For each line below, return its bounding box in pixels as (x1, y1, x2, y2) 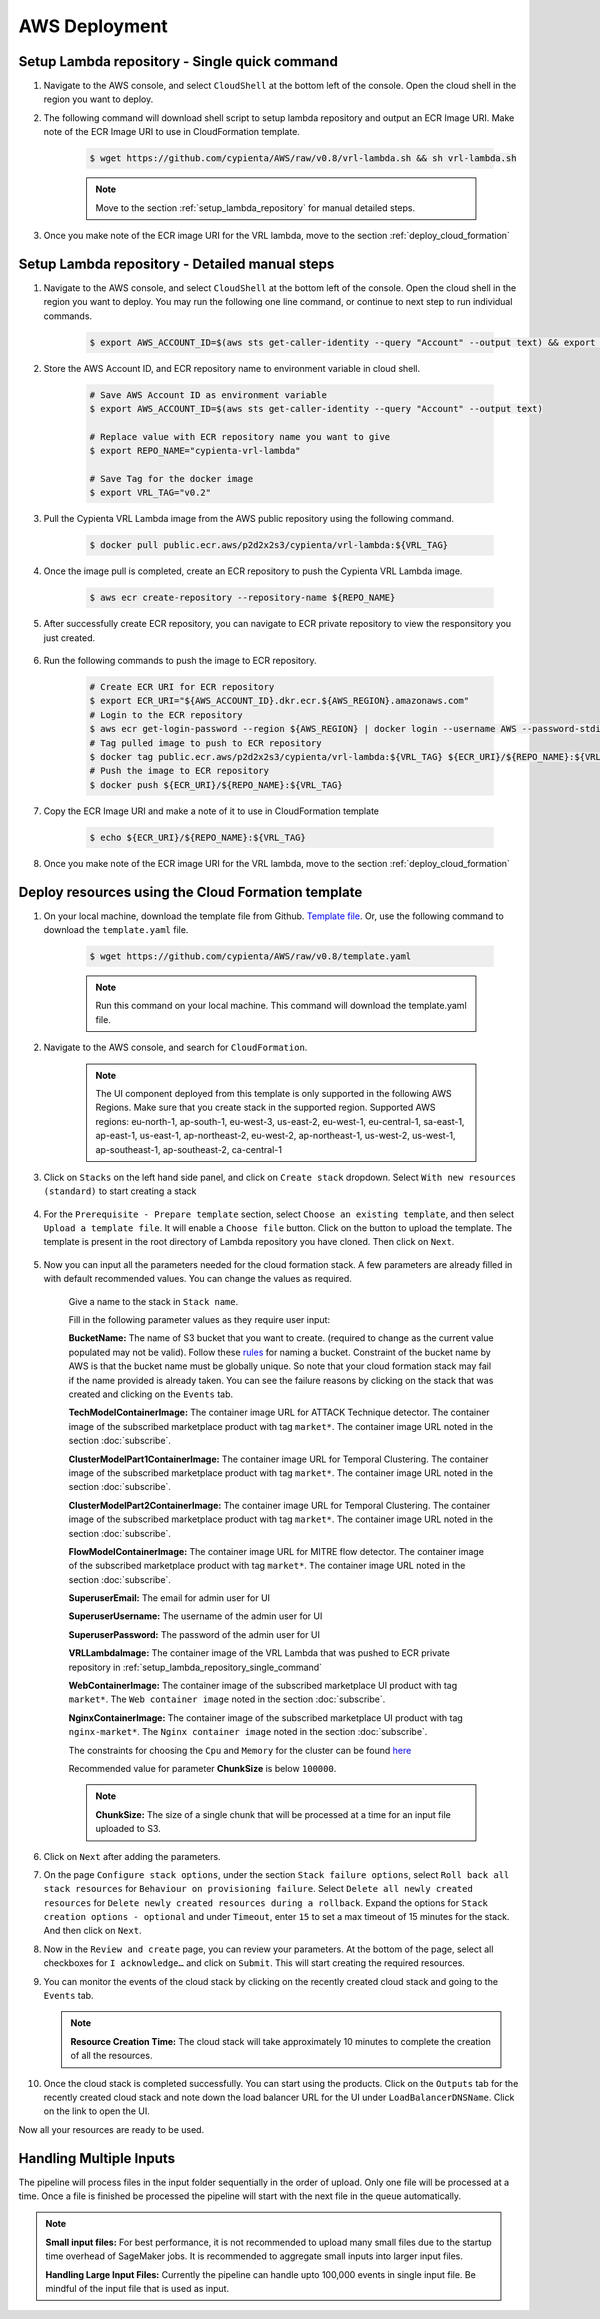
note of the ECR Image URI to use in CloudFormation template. (43, 126, 300, 138)
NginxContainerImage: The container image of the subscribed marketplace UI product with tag (68, 1711, 464, 1724)
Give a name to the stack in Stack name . (68, 1295, 239, 1307)
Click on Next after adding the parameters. (43, 1850, 221, 1862)
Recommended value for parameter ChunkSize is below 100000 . (68, 1762, 337, 1774)
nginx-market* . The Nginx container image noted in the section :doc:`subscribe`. (68, 1726, 428, 1738)
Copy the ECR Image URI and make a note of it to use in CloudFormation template (43, 805, 380, 817)
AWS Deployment (18, 15, 169, 37)
